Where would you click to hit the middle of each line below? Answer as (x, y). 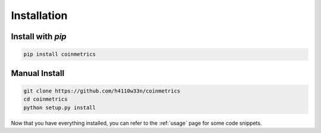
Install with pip (39, 37)
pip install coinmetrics (60, 54)
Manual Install (38, 73)
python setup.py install (60, 107)
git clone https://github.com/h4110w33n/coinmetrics (102, 91)
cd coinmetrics (45, 99)
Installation (39, 15)
